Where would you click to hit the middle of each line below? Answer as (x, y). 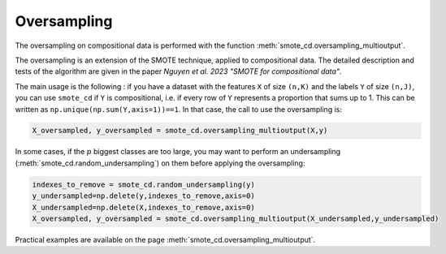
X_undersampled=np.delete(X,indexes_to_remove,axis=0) (143, 207)
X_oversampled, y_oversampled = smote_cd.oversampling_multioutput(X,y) (180, 131)
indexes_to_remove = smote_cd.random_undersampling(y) (143, 184)
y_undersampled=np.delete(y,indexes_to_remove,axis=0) (143, 196)
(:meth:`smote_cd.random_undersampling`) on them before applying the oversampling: (160, 163)
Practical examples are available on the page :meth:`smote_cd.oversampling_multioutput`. (165, 240)
